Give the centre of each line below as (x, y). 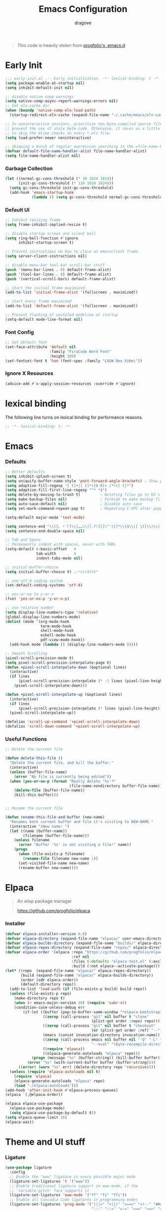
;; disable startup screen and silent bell (51, 233)
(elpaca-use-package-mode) (37, 1108)
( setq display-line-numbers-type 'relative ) (52, 612)
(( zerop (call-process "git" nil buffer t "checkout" (99, 1026)
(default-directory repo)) (48, 985)
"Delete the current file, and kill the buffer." (62, 763)
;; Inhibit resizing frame (33, 220)
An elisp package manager (44, 901)
